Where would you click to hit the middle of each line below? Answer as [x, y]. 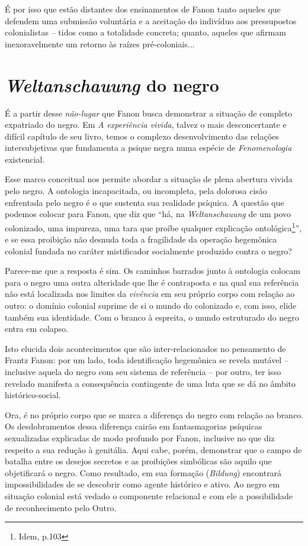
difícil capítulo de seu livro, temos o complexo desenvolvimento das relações [142, 136]
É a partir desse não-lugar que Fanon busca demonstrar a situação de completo [149, 113]
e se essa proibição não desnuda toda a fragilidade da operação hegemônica [141, 239]
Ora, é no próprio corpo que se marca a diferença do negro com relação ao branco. [154, 414]
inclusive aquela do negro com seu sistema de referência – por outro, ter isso [143, 372]
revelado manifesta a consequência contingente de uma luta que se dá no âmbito [150, 383]
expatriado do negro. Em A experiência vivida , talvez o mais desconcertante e [146, 125]
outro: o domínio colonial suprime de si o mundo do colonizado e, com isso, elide [151, 306]
